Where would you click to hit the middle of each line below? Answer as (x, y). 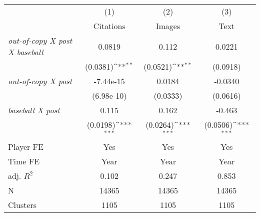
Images (168, 26)
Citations (109, 26)
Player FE (26, 146)
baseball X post (34, 110)
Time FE (24, 161)
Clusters (22, 204)
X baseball (26, 52)
